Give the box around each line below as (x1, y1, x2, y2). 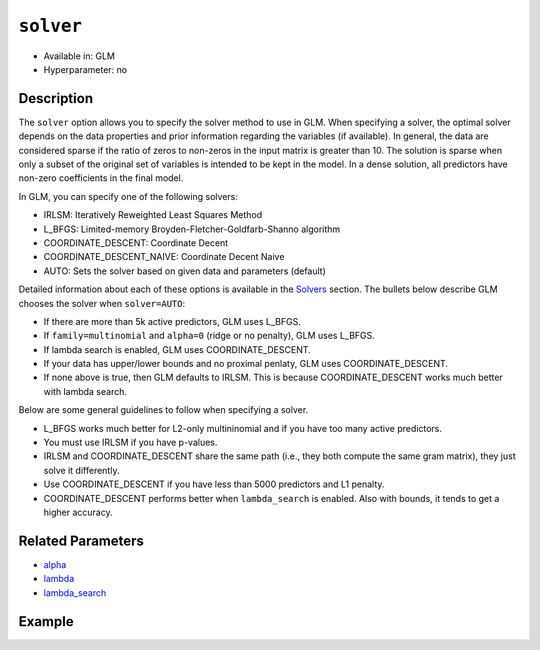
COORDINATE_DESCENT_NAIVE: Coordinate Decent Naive (43, 251, 285, 263)
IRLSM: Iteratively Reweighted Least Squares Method (43, 209, 263, 221)
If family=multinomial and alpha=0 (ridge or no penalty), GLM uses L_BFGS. (43, 330, 375, 342)
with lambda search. (43, 385, 127, 397)
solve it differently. (43, 464, 120, 476)
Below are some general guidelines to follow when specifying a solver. (18, 404, 309, 416)
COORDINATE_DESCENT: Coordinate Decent (43, 236, 229, 249)
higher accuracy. (43, 506, 114, 518)
